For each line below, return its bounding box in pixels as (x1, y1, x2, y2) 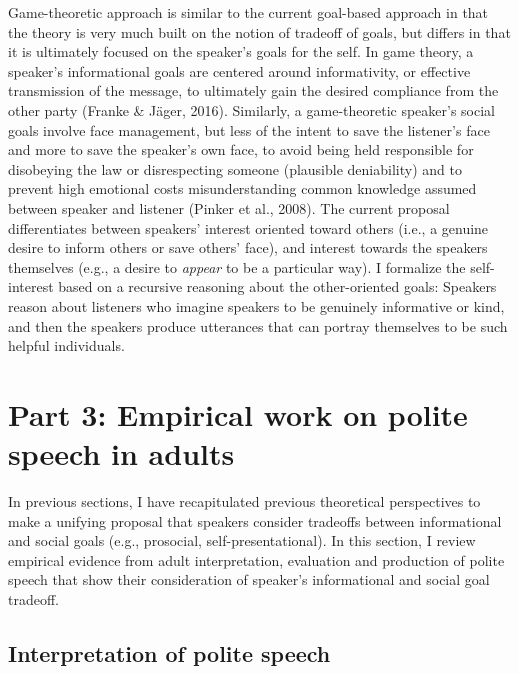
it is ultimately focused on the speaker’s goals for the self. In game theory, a (8, 41, 474, 62)
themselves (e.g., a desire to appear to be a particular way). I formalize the (8, 256, 466, 277)
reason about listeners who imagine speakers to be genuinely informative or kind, (8, 295, 505, 316)
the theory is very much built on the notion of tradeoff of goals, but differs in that (8, 21, 511, 42)
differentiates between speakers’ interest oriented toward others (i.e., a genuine (8, 217, 489, 238)
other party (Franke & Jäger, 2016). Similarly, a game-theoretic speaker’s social (8, 99, 496, 120)
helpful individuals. (8, 335, 125, 356)
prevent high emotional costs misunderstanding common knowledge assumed (8, 178, 477, 199)
